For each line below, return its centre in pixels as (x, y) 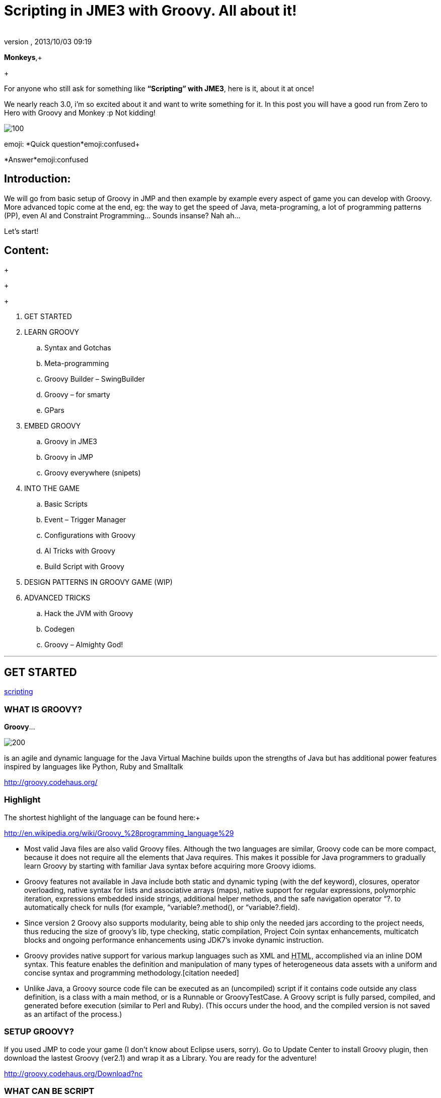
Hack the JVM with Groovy (89, 614)
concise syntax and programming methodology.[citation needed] (132, 972)
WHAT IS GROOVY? (43, 709)
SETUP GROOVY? (39, 1032)
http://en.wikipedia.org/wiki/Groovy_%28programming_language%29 (119, 833)
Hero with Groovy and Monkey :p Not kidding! (80, 112)
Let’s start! (21, 231)
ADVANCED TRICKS (57, 598)
